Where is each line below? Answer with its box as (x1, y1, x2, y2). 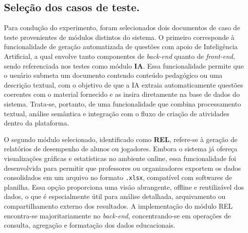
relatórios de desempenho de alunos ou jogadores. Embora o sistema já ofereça (4, 143, 237, 154)
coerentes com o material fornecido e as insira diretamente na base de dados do (4, 89, 240, 99)
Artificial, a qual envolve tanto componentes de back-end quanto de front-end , (4, 51, 235, 61)
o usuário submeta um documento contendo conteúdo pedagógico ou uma (4, 70, 223, 80)
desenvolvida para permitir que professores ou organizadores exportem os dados (4, 162, 241, 173)
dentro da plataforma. (4, 118, 69, 128)
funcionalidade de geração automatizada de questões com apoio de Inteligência (4, 41, 238, 52)
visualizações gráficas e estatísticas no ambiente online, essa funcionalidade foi (4, 153, 236, 163)
